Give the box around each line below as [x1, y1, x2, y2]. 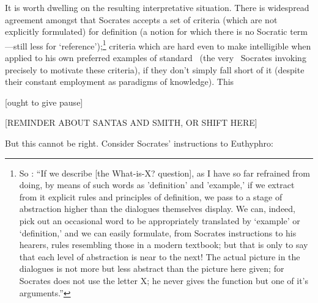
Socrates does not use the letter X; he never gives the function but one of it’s [19, 274, 308, 287]
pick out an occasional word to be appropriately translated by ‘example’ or [19, 214, 300, 227]
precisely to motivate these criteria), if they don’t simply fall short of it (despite [5, 63, 305, 76]
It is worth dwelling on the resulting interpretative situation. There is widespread [5, 1, 309, 13]
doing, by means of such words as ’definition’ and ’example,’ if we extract [19, 178, 295, 191]
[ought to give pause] [5, 95, 83, 108]
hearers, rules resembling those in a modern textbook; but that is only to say [19, 238, 308, 251]
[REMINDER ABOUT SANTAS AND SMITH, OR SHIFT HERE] [5, 116, 257, 129]
